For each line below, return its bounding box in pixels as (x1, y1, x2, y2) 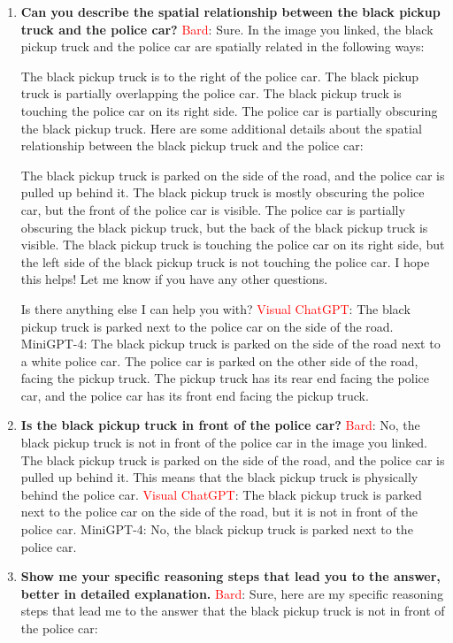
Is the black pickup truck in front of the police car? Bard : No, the (20, 416, 420, 434)
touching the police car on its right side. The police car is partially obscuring (20, 101, 438, 119)
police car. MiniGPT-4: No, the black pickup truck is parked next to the (20, 520, 413, 539)
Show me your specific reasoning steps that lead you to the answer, (20, 567, 441, 586)
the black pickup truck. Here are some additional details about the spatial (20, 119, 422, 137)
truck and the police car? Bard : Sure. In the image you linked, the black (20, 19, 434, 38)
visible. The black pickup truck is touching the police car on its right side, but (20, 235, 445, 254)
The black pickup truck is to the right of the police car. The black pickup (20, 66, 419, 85)
